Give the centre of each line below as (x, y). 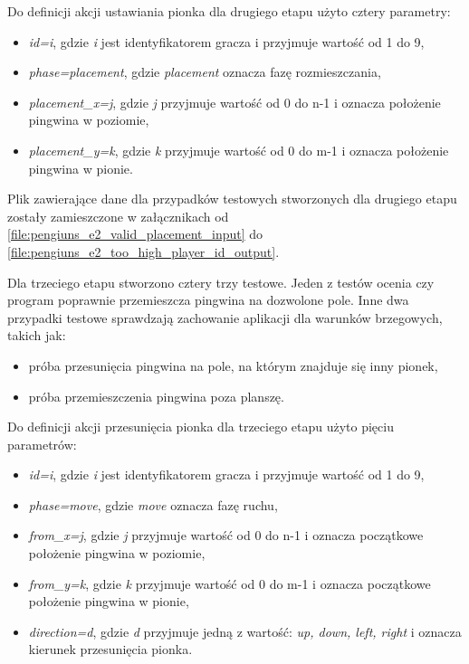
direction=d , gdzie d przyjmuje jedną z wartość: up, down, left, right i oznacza (245, 631)
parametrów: (42, 444)
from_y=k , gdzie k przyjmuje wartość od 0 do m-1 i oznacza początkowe (230, 583)
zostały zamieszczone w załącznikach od (118, 216)
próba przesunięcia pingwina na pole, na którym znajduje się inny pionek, (233, 365)
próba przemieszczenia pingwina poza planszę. (156, 396)
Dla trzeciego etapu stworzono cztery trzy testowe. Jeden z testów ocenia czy (221, 282)
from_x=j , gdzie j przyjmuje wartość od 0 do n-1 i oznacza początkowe (226, 535)
